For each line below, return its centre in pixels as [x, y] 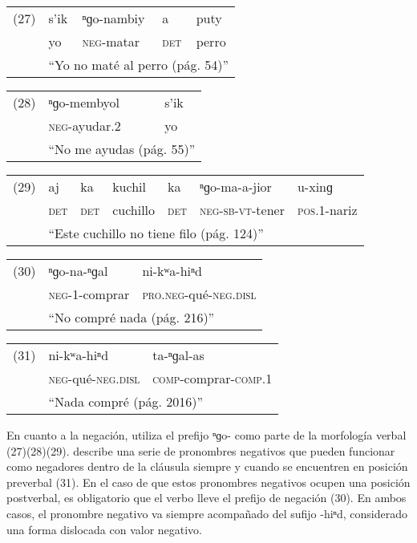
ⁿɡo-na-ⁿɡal [78, 271]
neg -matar [111, 41]
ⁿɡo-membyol [84, 102]
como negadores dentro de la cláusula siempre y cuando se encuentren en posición [207, 466]
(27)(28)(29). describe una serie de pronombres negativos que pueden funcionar [201, 450]
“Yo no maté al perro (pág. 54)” [138, 65]
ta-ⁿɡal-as [178, 355]
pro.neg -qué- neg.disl [199, 294]
